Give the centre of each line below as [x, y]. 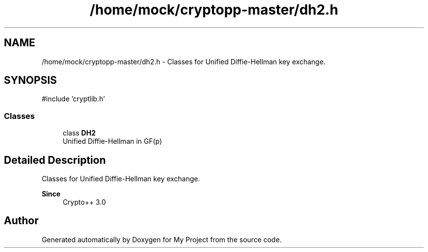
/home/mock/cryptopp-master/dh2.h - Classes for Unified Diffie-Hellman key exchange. [184, 61]
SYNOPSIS [31, 80]
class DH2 [79, 133]
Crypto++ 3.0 [84, 202]
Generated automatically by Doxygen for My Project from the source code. [162, 239]
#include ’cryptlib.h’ [73, 99]
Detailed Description [55, 160]
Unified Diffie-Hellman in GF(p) [112, 141]
